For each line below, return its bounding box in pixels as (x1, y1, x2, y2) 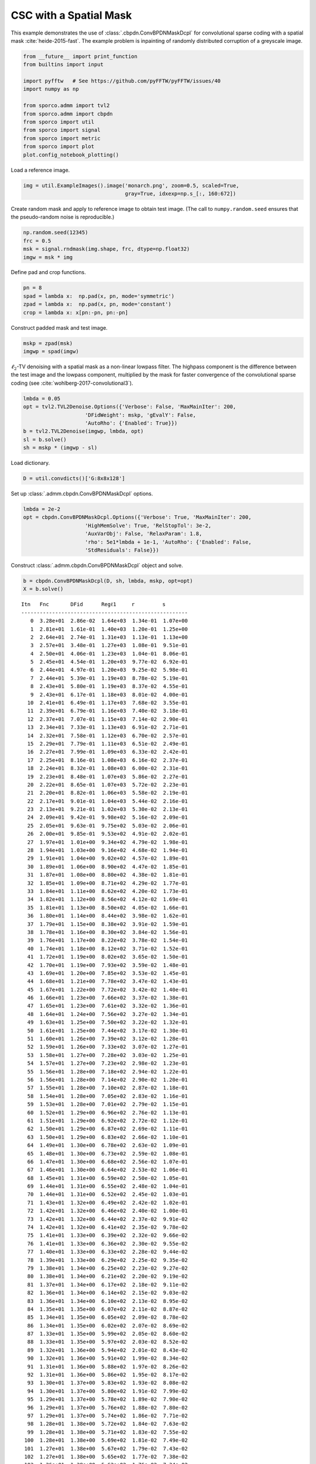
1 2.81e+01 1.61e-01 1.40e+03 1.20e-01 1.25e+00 (30, 625, 188, 632)
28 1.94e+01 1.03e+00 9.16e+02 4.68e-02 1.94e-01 (27, 847, 188, 854)
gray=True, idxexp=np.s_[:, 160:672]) (125, 190, 236, 197)
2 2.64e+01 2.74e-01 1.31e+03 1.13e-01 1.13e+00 (30, 634, 188, 641)
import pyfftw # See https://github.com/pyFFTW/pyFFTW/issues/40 (23, 78, 221, 84)
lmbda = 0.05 (23, 395, 61, 402)
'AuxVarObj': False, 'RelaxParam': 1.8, (85, 531, 202, 537)
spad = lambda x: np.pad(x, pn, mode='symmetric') (23, 293, 175, 299)
